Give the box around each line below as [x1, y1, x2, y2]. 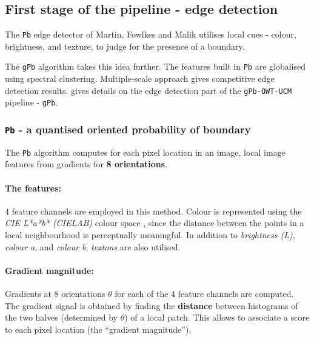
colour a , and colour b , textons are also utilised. [5, 240, 181, 253]
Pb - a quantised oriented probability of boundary [5, 121, 251, 136]
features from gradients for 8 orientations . [5, 158, 168, 170]
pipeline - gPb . [5, 96, 58, 108]
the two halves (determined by [5, 311, 118, 324]
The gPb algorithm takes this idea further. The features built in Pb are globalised [5, 60, 306, 73]
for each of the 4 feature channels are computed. [115, 287, 294, 300]
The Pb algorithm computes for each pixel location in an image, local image [5, 145, 286, 158]
